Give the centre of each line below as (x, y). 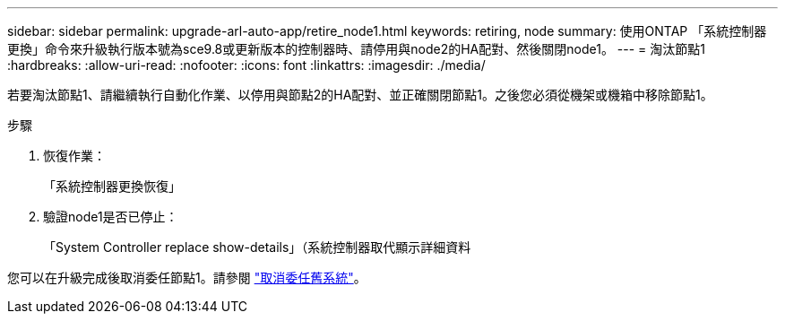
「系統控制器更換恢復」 (112, 186)
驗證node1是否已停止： (111, 217)
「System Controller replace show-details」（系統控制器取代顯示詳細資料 (257, 247)
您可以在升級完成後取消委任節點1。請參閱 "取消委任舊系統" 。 (187, 278)
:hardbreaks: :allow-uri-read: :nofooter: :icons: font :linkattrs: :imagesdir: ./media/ (246, 65)
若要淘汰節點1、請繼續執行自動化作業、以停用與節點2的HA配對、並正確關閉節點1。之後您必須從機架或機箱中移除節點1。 (360, 95)
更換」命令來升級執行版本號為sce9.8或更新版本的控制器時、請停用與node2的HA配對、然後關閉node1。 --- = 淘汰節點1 (356, 49)
